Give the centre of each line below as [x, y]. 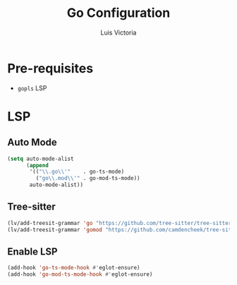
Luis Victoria [119, 32]
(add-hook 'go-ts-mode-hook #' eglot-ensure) [74, 268]
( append [37, 165]
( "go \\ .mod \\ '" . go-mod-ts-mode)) [88, 178]
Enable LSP [32, 252]
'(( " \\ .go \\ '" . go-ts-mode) [77, 172]
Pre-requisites [50, 68]
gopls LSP [32, 88]
